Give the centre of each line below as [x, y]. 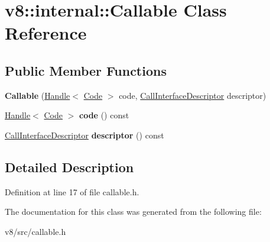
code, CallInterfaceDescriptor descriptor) [193, 95]
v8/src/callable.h [35, 231]
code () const [104, 115]
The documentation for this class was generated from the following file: [133, 212]
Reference [46, 33]
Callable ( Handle [38, 95]
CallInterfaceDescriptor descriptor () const [84, 135]
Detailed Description [69, 167]
